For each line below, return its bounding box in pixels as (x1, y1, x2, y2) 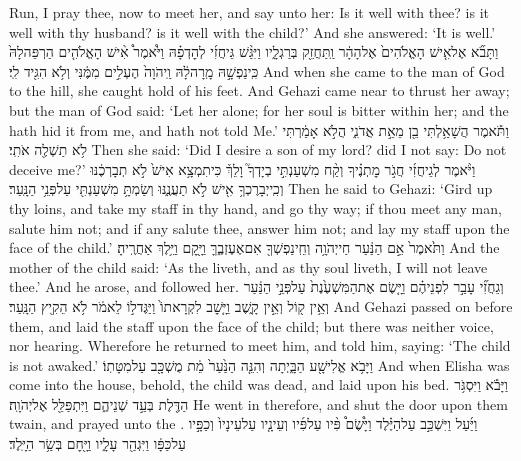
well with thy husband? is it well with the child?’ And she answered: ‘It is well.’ (9, 21, 496, 42)
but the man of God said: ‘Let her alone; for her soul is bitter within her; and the (9, 99, 509, 120)
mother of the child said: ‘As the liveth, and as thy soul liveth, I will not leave (9, 256, 488, 277)
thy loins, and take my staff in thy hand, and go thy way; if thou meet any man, (9, 197, 502, 218)
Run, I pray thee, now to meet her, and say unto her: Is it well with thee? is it (9, 2, 489, 22)
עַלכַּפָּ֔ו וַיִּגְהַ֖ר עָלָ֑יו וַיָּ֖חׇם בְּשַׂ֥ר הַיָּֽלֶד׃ (9, 433, 186, 454)
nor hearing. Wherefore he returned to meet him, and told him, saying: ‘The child (9, 335, 511, 356)
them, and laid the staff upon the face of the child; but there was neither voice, (9, 315, 494, 336)
